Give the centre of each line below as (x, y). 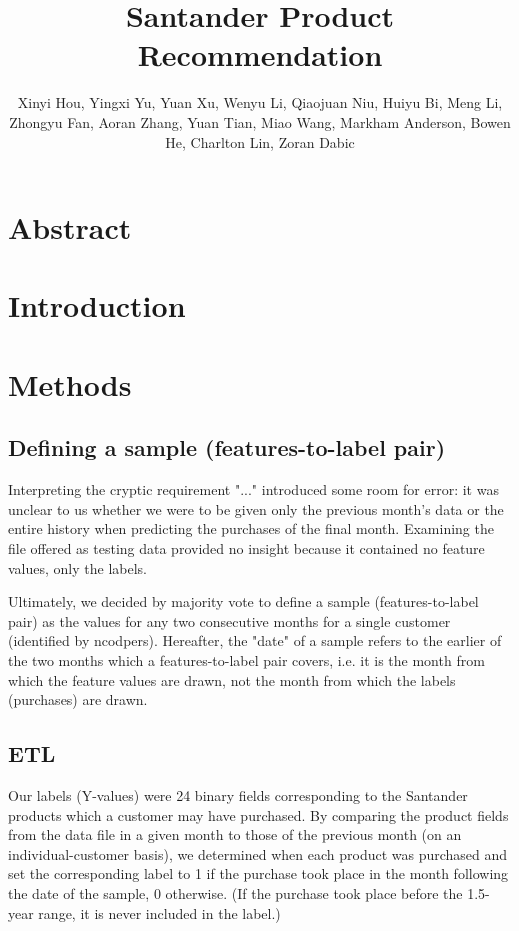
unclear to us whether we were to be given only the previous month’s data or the (256, 508)
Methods (70, 383)
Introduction (97, 305)
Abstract (70, 227)
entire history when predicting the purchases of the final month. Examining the (251, 528)
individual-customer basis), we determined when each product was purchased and (258, 853)
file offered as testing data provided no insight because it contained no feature (246, 548)
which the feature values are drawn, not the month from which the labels (232, 679)
